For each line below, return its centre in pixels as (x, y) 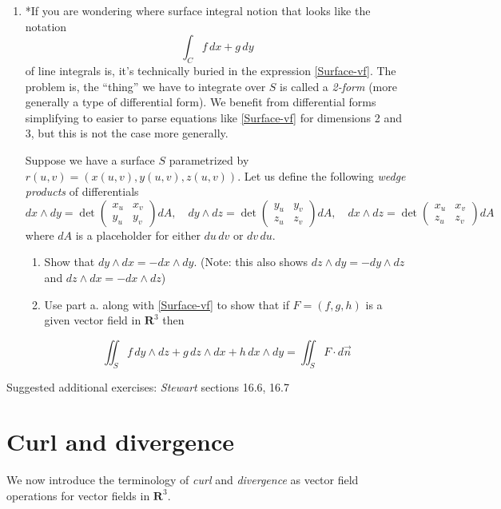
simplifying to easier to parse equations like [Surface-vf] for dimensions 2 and (214, 117)
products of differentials (82, 191)
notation (46, 26)
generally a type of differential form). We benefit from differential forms (201, 102)
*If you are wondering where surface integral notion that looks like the (198, 10)
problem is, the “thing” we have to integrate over (145, 86)
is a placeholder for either (138, 235)
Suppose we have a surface (90, 159)
